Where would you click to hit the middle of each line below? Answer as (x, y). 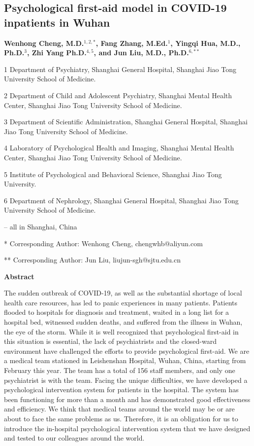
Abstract (19, 276)
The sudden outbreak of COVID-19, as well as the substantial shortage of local (123, 293)
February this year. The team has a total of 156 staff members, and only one (120, 370)
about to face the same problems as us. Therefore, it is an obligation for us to (121, 418)
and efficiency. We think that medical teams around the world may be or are (119, 409)
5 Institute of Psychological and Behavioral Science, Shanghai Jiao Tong (113, 174)
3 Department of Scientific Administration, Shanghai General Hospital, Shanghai (126, 122)
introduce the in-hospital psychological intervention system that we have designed (127, 428)
